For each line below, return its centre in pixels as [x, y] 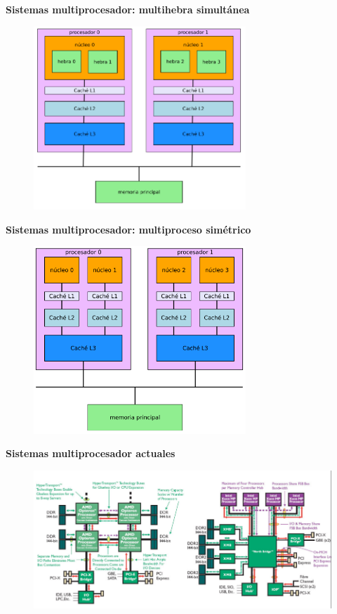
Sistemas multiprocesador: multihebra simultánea [128, 9]
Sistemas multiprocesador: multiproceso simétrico [128, 229]
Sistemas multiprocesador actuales [91, 453]
